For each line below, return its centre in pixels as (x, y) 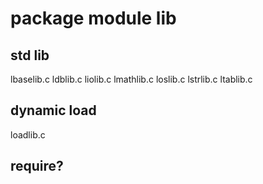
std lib (30, 55)
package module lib (93, 18)
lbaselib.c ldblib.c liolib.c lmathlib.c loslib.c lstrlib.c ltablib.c (131, 79)
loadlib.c (28, 134)
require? (37, 166)
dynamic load (53, 110)
